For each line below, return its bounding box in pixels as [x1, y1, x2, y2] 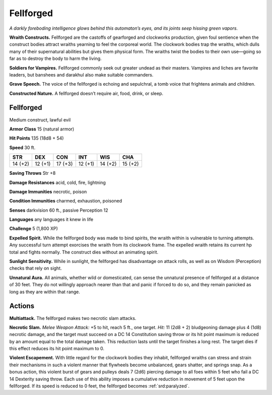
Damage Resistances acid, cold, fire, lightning [9, 179, 106, 185]
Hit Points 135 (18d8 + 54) [9, 135, 64, 141]
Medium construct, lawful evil [9, 116, 71, 123]
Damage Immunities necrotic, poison [9, 188, 87, 194]
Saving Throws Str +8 [9, 170, 56, 176]
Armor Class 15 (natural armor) [9, 126, 75, 132]
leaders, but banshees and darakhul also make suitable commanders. [9, 72, 154, 78]
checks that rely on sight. [9, 265, 62, 272]
